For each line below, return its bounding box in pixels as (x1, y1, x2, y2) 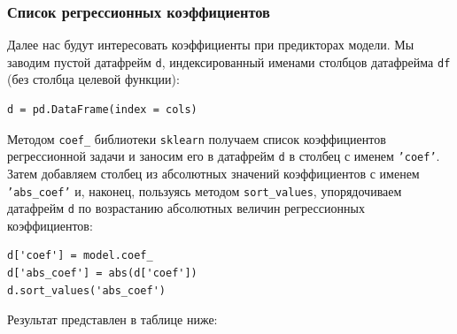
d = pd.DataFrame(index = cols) (7, 103, 198, 117)
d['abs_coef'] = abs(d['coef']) (7, 267, 198, 280)
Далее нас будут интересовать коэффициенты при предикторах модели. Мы (7, 35, 414, 54)
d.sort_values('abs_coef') (7, 284, 166, 297)
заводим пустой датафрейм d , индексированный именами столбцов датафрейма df (7, 52, 451, 71)
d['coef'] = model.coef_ (7, 249, 153, 262)
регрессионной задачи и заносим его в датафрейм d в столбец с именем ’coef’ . (7, 147, 440, 165)
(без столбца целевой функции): (7, 70, 180, 88)
